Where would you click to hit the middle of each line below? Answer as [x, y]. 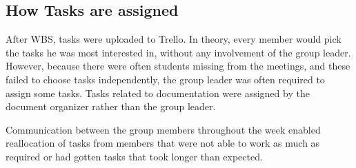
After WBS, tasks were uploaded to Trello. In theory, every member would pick [174, 39]
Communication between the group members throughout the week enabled [163, 129]
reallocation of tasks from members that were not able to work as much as [163, 143]
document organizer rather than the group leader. [111, 106]
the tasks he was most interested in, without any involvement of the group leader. [178, 52]
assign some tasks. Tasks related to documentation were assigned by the [158, 93]
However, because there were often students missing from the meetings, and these [178, 66]
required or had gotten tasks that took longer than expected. [134, 156]
